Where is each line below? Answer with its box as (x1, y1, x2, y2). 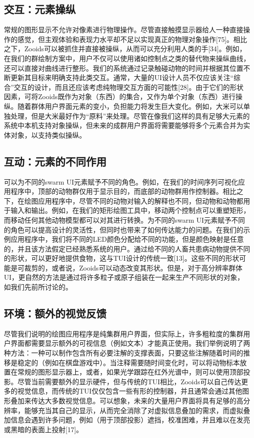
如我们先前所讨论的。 (4, 282, 72, 292)
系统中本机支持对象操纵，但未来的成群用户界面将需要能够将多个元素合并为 (4, 120, 243, 130)
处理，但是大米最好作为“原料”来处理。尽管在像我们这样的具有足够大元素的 (10, 110, 250, 121)
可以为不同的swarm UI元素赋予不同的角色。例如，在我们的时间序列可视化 (4, 176, 238, 187)
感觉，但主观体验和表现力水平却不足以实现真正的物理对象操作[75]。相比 (17, 34, 247, 44)
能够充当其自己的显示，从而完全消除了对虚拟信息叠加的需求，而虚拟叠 (24, 405, 250, 415)
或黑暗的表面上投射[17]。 (4, 424, 83, 434)
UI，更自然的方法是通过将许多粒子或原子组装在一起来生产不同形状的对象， (4, 272, 244, 282)
